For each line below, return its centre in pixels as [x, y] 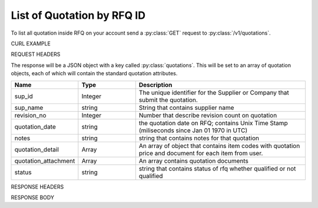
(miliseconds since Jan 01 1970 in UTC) [193, 130]
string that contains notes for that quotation [199, 138]
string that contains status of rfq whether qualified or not [217, 169]
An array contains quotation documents [193, 160]
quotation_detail [37, 149]
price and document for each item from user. [201, 153]
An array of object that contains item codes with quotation [219, 146]
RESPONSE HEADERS [37, 187]
